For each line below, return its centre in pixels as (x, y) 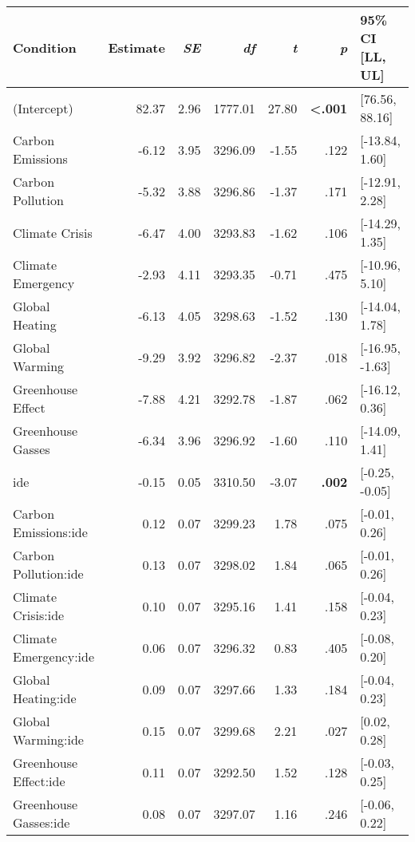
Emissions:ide (50, 532)
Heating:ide (45, 698)
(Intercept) (43, 108)
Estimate (136, 47)
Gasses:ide (41, 822)
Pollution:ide (48, 573)
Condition (45, 47)
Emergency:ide (54, 656)
